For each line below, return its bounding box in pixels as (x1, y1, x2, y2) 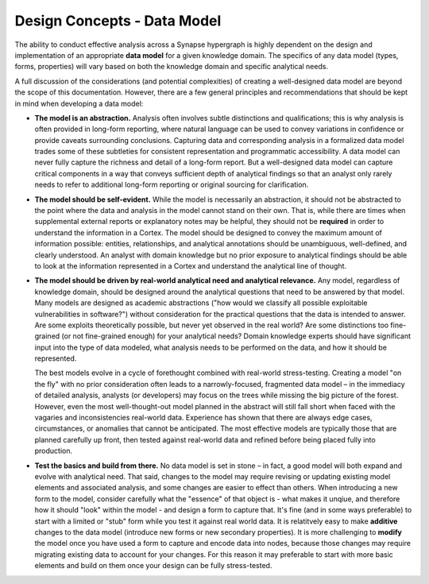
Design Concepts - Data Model (14, 12, 222, 29)
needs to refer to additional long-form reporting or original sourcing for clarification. (34, 180, 309, 190)
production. (34, 446, 73, 456)
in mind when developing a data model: (14, 99, 144, 108)
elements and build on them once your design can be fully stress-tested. (34, 561, 272, 570)
